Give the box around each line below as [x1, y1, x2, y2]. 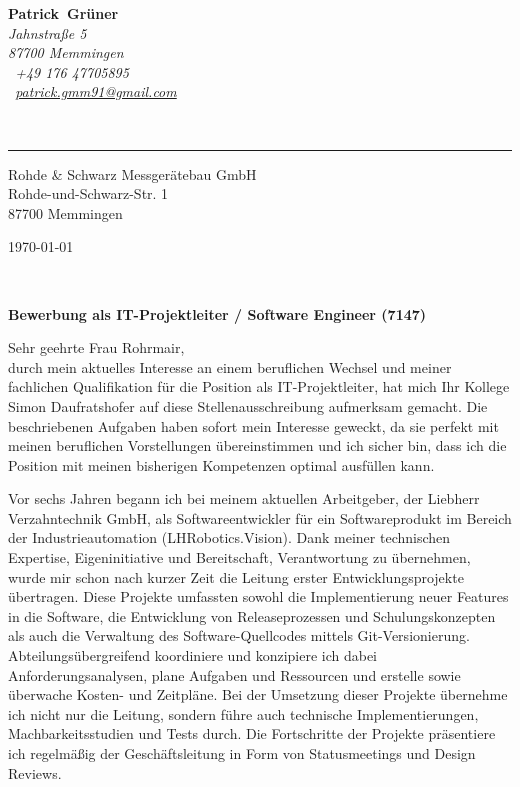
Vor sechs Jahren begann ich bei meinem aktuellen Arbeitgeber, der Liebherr [8, 488, 480, 509]
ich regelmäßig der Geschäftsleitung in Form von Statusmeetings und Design [8, 743, 476, 763]
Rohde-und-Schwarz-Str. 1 [8, 183, 169, 204]
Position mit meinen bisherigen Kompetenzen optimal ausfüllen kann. [8, 454, 435, 475]
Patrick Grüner [8, 3, 119, 23]
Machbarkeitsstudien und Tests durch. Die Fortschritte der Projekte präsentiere [8, 723, 496, 744]
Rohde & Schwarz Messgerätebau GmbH [8, 163, 257, 184]
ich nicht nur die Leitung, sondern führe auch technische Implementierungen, [8, 703, 479, 724]
